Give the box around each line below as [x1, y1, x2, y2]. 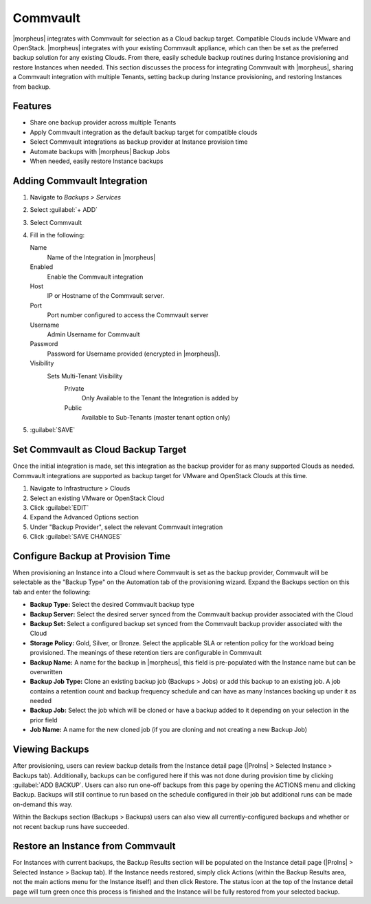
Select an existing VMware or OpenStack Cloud [30, 494, 165, 502]
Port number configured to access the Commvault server [47, 311, 209, 319]
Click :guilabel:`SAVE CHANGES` [30, 532, 122, 541]
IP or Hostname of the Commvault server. [47, 292, 165, 300]
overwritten [30, 667, 63, 676]
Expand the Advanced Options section [30, 513, 139, 521]
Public [64, 403, 82, 412]
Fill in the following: [30, 231, 85, 239]
